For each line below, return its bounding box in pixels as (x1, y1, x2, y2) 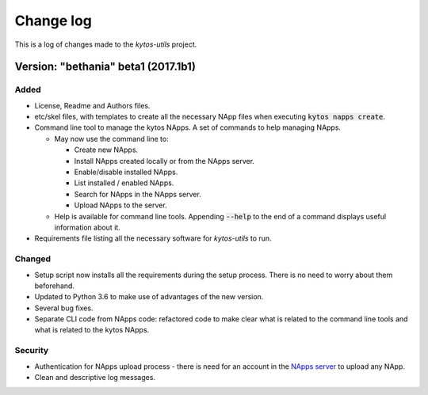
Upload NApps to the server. (74, 200, 167, 210)
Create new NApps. (74, 145, 139, 154)
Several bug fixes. (34, 303, 94, 313)
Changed (14, 253, 52, 264)
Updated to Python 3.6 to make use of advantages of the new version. (34, 292, 264, 302)
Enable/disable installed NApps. (74, 167, 178, 177)
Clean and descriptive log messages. (34, 373, 156, 382)
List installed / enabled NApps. (74, 178, 174, 188)
